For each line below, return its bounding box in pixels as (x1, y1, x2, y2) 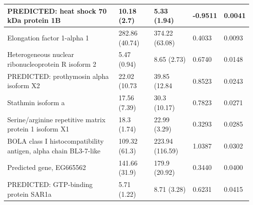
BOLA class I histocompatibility (7, 136, 104, 146)
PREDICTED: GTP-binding (7, 179, 93, 189)
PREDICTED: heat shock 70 (7, 5, 107, 16)
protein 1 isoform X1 (7, 124, 69, 134)
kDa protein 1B (7, 15, 61, 25)
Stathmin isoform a (7, 97, 65, 108)
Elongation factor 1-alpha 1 (7, 32, 89, 42)
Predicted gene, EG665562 (7, 162, 86, 172)
